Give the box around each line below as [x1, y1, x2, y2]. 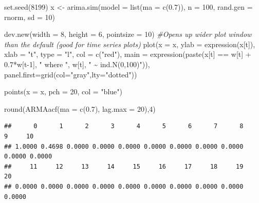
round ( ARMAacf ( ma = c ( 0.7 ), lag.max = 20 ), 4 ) [4, 103, 156, 114]
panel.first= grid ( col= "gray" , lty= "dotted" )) [4, 69, 137, 79]
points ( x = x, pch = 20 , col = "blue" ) [4, 86, 122, 97]
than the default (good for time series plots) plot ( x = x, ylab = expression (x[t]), [4, 38, 255, 49]
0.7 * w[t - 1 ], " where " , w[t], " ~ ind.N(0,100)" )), [4, 58, 150, 69]
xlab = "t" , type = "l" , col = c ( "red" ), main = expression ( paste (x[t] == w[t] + [4, 49, 251, 59]
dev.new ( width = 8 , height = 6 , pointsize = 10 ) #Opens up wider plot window [4, 29, 252, 39]
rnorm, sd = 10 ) [4, 11, 55, 22]
